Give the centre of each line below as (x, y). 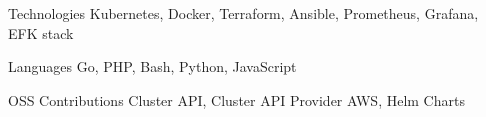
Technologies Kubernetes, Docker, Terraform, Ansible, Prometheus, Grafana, (243, 13)
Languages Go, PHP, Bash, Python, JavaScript (152, 66)
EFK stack (41, 32)
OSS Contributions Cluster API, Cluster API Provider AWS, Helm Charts (236, 99)
